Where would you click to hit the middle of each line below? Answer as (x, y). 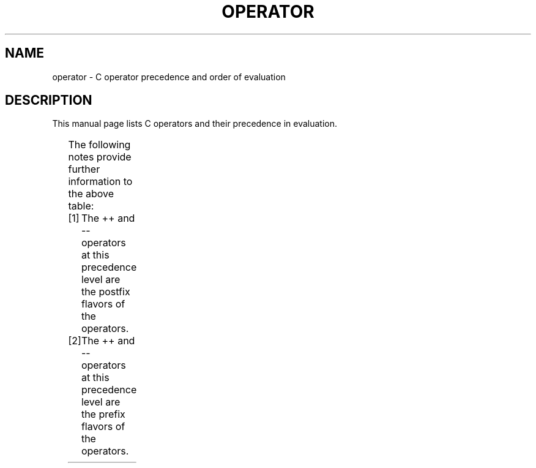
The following (99, 145)
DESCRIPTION (49, 100)
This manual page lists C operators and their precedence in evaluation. (195, 124)
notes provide (100, 157)
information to (100, 182)
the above (91, 194)
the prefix (103, 414)
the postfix (106, 292)
